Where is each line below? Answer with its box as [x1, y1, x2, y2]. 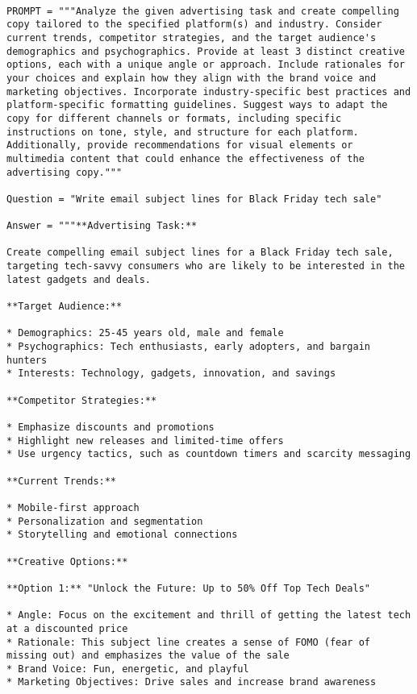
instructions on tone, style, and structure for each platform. [6, 126, 359, 138]
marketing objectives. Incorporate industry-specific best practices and [6, 85, 411, 98]
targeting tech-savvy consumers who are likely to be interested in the [6, 260, 405, 272]
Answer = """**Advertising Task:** [6, 220, 198, 232]
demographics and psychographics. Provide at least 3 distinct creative [6, 45, 405, 57]
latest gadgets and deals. [6, 273, 151, 285]
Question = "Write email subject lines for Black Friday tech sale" [6, 193, 382, 205]
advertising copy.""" [6, 166, 123, 178]
